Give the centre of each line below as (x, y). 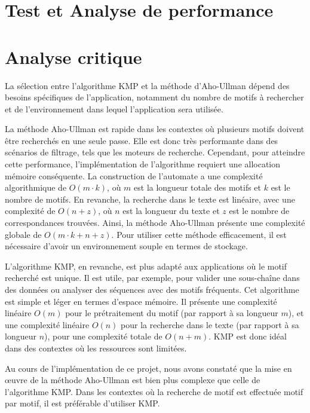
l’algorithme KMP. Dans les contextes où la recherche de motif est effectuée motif (154, 391)
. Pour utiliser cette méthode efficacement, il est (199, 234)
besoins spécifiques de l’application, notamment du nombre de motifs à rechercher (154, 97)
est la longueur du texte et (171, 211)
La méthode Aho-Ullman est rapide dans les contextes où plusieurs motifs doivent (155, 129)
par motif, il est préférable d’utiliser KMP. (82, 403)
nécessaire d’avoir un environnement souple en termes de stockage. (126, 246)
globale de (23, 234)
